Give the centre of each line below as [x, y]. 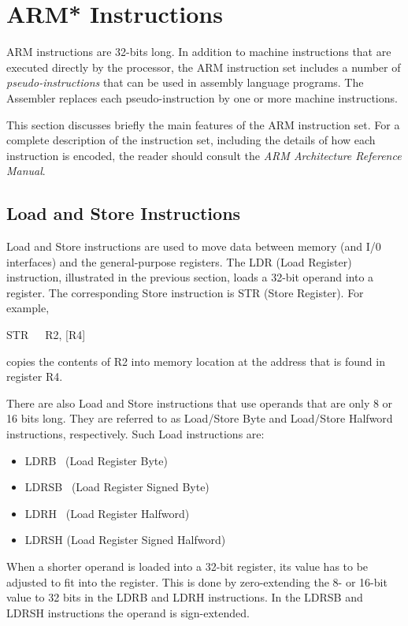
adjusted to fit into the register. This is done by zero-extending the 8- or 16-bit [197, 581]
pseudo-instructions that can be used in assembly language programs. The [185, 82]
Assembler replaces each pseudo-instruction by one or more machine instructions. [202, 97]
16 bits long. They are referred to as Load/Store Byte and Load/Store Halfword [200, 418]
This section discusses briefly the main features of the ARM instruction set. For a [203, 124]
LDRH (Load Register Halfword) [107, 513]
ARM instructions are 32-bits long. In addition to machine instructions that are [199, 52]
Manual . [26, 171]
